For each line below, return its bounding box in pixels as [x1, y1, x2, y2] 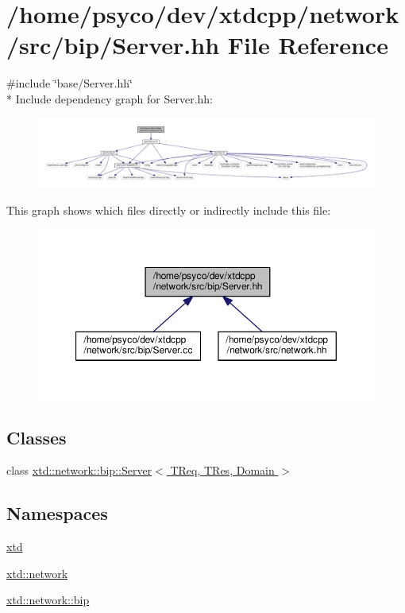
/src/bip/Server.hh [6, 29, 220, 61]
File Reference [227, 29, 388, 61]
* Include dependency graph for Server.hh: [6, 90, 213, 107]
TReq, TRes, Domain [170, 462, 275, 479]
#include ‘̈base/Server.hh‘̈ [6, 75, 133, 91]
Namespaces [6, 501, 108, 526]
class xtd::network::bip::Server [6, 462, 152, 479]
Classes [6, 425, 67, 449]
